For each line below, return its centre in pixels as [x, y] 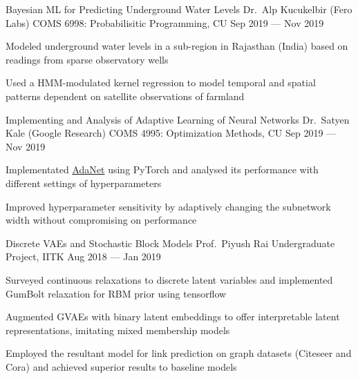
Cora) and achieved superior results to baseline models [121, 366]
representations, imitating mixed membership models [118, 330]
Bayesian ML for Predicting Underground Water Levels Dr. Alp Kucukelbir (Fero [179, 9]
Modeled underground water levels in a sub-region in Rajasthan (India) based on [177, 46]
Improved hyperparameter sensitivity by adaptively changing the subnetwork [168, 206]
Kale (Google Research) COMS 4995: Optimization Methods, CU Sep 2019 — [171, 133]
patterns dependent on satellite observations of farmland [125, 96]
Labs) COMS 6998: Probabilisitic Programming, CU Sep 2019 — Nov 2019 [165, 22]
